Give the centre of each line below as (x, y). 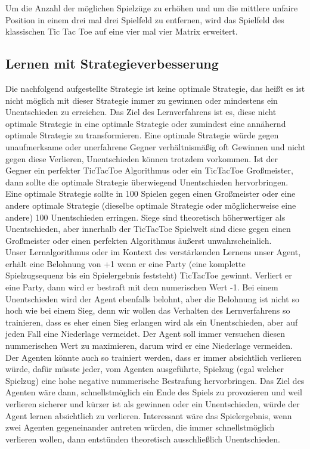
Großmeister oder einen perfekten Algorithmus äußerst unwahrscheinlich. (139, 240)
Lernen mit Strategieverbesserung (112, 64)
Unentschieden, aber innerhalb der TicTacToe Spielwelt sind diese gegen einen (148, 229)
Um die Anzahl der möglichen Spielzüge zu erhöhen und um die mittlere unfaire (152, 8)
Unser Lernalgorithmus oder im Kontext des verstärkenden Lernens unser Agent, (153, 252)
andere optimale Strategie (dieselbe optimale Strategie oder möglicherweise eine (151, 205)
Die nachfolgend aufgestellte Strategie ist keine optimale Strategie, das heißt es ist (155, 88)
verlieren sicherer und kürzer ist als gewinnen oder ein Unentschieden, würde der (153, 404)
